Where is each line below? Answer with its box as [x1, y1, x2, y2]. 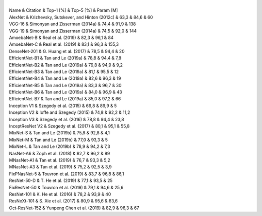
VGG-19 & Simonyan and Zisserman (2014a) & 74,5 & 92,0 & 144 [9, 28, 137, 34]
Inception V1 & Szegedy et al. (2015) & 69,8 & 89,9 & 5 [9, 103, 117, 108]
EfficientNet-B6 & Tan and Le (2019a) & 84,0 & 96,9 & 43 [9, 89, 122, 95]
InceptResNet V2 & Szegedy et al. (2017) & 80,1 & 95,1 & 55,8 [9, 123, 130, 129]
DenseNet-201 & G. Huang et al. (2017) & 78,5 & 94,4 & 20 [9, 48, 125, 54]
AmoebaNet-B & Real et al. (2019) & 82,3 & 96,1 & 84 [9, 35, 114, 40]
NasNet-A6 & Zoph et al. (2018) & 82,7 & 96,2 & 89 [9, 150, 110, 156]
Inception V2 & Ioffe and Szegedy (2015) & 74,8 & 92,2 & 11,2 [9, 109, 131, 115]
